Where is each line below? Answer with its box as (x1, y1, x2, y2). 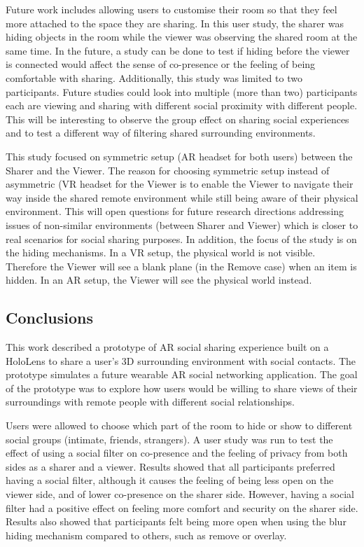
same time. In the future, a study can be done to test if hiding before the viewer (6, 43, 350, 57)
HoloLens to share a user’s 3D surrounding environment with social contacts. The (6, 353, 356, 368)
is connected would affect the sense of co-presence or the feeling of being (6, 57, 316, 71)
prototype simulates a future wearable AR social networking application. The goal (6, 367, 358, 382)
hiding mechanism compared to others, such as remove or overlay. (6, 527, 287, 542)
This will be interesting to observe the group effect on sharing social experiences (6, 111, 349, 126)
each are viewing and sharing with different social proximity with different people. (6, 98, 358, 113)
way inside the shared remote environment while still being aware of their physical (6, 190, 358, 205)
